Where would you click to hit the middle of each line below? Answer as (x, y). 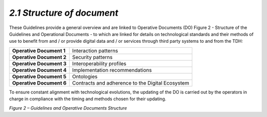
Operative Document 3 (39, 63)
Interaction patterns (95, 51)
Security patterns (92, 57)
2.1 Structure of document (64, 13)
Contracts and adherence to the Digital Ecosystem (131, 83)
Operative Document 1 (39, 51)
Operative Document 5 (39, 76)
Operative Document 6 (39, 83)
